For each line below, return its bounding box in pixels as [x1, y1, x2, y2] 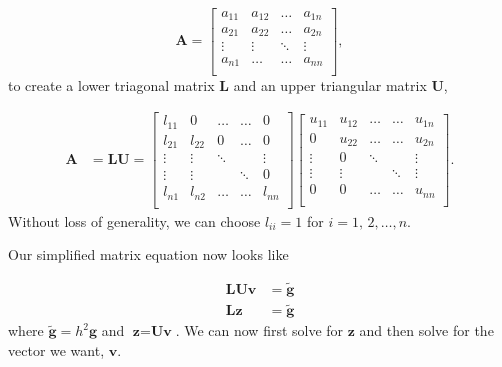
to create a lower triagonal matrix [8, 74, 215, 95]
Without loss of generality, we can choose [8, 210, 261, 231]
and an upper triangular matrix [233, 74, 427, 95]
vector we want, [8, 340, 105, 360]
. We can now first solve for [175, 320, 344, 341]
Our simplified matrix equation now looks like [8, 244, 289, 265]
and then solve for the [359, 320, 494, 341]
